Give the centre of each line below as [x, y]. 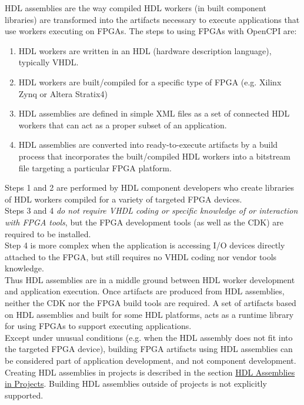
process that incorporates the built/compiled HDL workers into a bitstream [155, 156]
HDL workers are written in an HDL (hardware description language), [145, 50]
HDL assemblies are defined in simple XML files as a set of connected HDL [154, 113]
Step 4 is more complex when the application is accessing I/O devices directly [145, 245]
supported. [24, 395]
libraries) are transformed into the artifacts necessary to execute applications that [152, 19]
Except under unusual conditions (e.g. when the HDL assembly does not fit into [149, 337]
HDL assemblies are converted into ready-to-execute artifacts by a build [148, 145]
